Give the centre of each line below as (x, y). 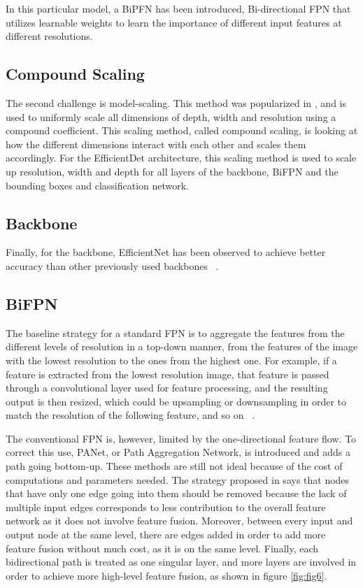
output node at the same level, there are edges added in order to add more (166, 535)
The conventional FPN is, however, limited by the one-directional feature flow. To (181, 438)
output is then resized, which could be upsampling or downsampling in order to (176, 401)
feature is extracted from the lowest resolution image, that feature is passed (168, 374)
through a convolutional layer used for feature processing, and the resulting (167, 388)
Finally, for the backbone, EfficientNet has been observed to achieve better (166, 252)
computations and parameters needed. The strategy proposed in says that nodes (178, 479)
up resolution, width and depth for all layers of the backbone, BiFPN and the (172, 171)
